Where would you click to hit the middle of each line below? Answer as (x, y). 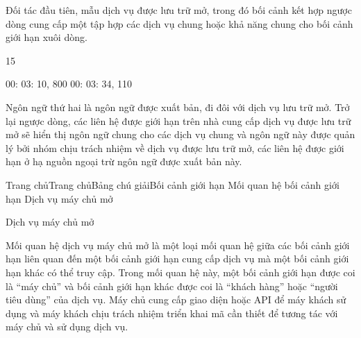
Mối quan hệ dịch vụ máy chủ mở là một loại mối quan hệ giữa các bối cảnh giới (178, 245)
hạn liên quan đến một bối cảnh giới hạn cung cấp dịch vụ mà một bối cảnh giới (177, 259)
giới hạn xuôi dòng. (47, 37)
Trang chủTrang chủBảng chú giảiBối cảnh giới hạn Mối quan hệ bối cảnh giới (173, 184)
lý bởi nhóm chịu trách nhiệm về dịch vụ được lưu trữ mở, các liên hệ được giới (175, 147)
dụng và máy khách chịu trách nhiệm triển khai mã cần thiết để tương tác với (172, 313)
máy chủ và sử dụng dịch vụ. (67, 327)
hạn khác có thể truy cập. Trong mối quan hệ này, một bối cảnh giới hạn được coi (180, 272)
